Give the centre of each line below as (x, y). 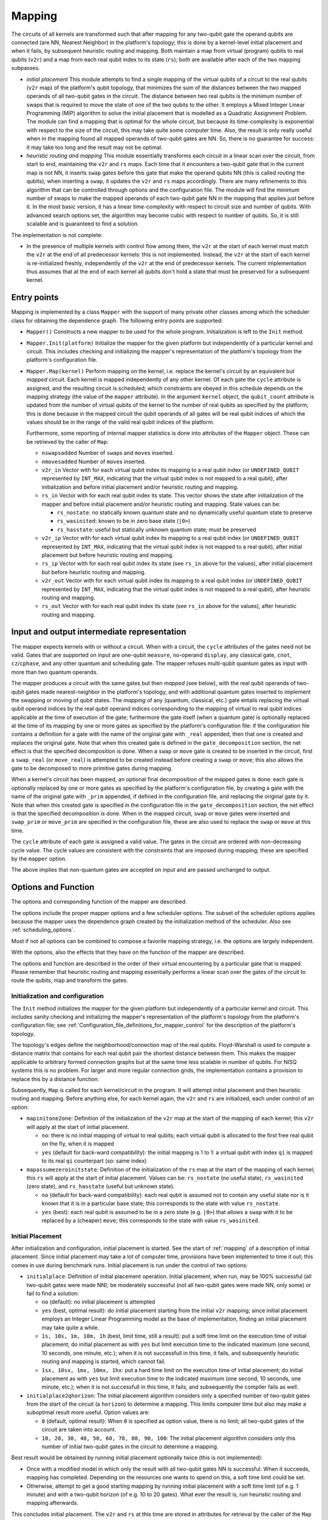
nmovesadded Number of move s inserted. (94, 461)
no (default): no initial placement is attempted (98, 1302)
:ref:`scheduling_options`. (43, 930)
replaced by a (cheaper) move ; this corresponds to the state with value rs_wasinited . (151, 1220)
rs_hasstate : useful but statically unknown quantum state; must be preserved (156, 530)
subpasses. (26, 68)
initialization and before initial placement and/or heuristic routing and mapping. (140, 487)
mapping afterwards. (53, 1503)
